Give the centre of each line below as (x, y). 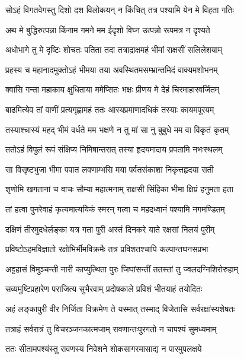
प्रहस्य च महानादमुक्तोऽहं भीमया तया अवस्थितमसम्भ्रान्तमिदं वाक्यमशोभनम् (112, 69)
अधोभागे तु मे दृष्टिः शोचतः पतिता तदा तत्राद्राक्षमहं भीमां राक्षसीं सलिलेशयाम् (114, 50)
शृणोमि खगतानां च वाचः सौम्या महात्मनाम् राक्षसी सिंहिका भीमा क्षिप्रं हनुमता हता (119, 189)
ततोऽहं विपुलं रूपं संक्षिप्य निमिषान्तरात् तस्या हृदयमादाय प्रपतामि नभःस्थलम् (114, 149)
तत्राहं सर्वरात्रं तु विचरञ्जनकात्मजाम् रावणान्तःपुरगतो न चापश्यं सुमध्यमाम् (111, 328)
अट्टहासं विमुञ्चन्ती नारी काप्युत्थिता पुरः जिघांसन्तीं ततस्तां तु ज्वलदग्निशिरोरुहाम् (122, 269)
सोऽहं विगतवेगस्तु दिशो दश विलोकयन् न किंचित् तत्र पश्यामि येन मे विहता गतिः (120, 9)
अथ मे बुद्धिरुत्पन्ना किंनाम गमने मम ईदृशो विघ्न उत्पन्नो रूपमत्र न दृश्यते (108, 29)
